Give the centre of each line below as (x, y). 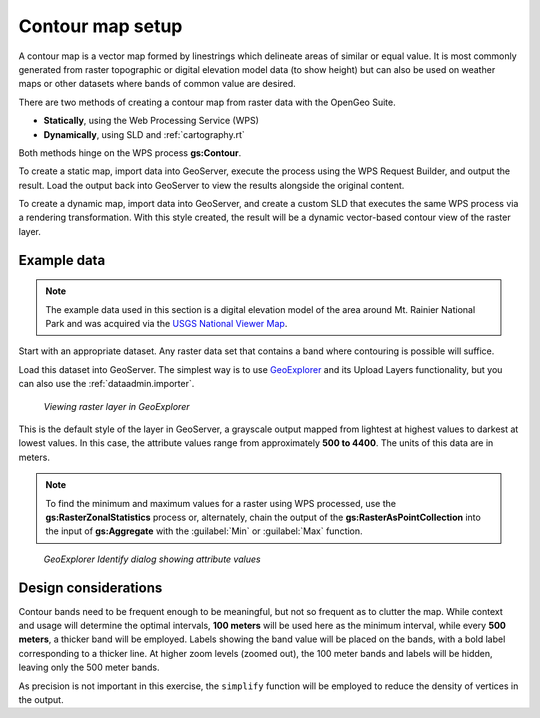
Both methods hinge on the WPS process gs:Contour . (130, 152)
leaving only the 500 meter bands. (89, 667)
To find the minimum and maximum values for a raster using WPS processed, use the (221, 503)
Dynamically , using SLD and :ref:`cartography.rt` (144, 134)
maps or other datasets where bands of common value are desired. (157, 84)
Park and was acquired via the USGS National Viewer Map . (166, 324)
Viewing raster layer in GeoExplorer (116, 406)
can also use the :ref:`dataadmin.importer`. (106, 384)
